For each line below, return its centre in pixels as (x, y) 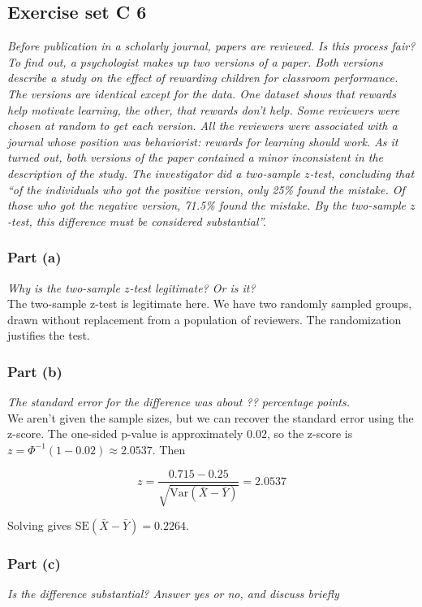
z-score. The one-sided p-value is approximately (125, 434)
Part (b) (35, 371)
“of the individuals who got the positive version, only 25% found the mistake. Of (206, 189)
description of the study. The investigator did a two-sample (154, 173)
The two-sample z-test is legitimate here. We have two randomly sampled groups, (210, 303)
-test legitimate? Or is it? (192, 287)
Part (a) (34, 257)
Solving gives (40, 525)
